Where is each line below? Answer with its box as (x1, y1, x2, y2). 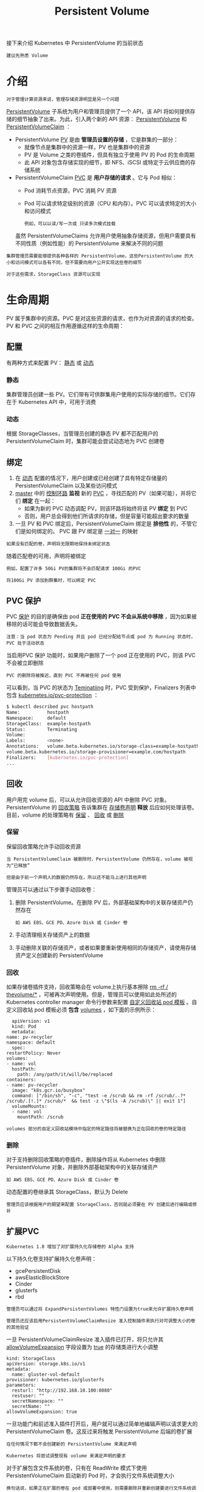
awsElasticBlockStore (15, 1274, 70, 1281)
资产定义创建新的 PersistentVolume (15, 951, 103, 959)
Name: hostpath (6, 709, 69, 716)
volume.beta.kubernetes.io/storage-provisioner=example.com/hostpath (6, 749, 186, 755)
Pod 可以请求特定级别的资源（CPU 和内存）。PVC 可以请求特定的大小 (24, 200, 197, 207)
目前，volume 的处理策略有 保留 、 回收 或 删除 (6, 811, 124, 818)
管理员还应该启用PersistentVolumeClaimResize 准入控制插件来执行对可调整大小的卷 (6, 1318, 195, 1324)
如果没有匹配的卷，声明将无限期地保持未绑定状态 (6, 541, 110, 547)
